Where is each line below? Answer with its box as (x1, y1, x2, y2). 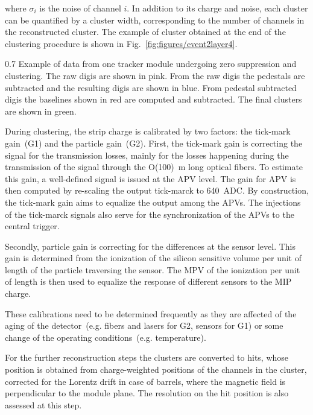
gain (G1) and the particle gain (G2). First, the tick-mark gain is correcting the (5, 136, 303, 149)
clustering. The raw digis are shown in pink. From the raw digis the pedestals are (5, 69, 305, 81)
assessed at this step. (5, 398, 82, 411)
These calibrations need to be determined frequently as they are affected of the (5, 307, 297, 320)
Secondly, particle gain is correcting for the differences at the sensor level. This (5, 239, 296, 252)
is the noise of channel (39, 2, 121, 14)
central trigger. (5, 220, 60, 232)
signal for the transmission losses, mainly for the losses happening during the (5, 148, 289, 161)
